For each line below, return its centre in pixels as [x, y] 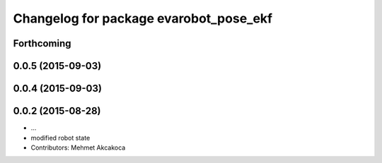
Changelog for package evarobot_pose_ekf [143, 18]
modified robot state [60, 138]
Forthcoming [42, 43]
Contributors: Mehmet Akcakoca [78, 147]
